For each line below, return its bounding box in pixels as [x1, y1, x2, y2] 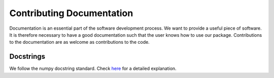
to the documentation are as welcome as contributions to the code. [9, 39, 150, 45]
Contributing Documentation [9, 8, 133, 19]
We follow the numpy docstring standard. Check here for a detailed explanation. [9, 65, 177, 71]
